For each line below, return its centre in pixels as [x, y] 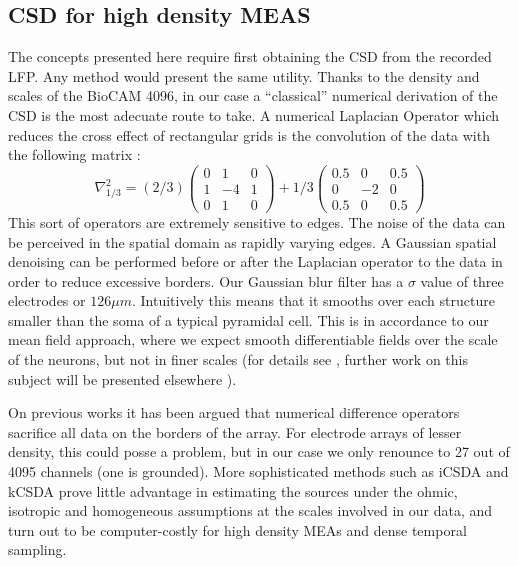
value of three [462, 280]
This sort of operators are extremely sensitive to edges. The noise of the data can [257, 221]
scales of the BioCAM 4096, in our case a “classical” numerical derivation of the [253, 95]
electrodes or [47, 300]
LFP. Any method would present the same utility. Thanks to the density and [244, 75]
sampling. [37, 549]
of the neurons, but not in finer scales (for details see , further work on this [238, 359]
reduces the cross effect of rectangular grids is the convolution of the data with [249, 134]
